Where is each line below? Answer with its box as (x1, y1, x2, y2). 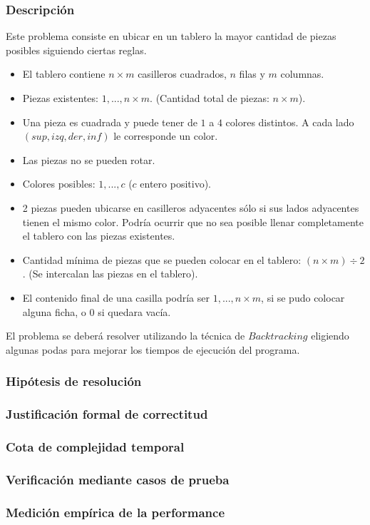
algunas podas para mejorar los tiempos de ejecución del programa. (6, 342, 300, 357)
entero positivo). (140, 176, 211, 191)
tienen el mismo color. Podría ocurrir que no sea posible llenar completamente (22, 214, 364, 229)
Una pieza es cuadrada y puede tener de (22, 114, 197, 129)
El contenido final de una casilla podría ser (22, 290, 210, 305)
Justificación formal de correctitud (6, 405, 208, 423)
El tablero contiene (22, 66, 106, 81)
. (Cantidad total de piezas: (150, 91, 269, 105)
